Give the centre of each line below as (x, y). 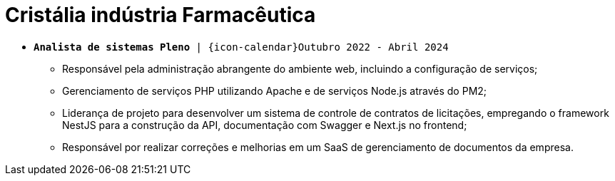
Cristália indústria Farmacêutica (161, 15)
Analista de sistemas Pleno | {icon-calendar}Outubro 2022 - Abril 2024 (241, 47)
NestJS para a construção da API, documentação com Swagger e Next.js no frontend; (265, 125)
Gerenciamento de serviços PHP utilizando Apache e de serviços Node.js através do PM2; (275, 90)
